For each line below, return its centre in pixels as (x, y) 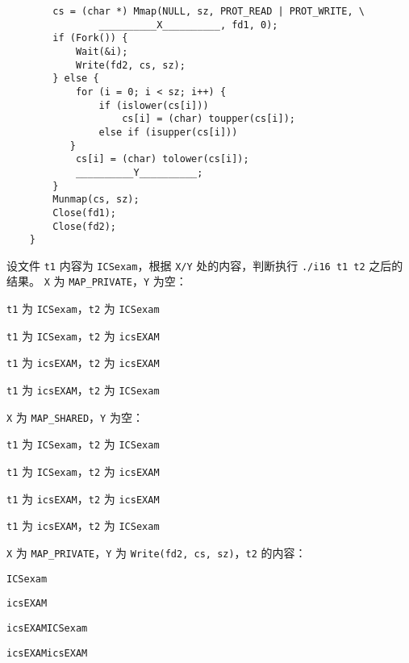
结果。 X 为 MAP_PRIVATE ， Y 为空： (97, 281)
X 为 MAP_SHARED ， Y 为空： (75, 417)
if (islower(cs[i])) (154, 105)
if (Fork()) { (90, 38)
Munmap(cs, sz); (96, 200)
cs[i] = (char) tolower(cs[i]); (162, 159)
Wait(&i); (102, 51)
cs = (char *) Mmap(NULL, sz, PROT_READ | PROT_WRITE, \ (209, 11)
